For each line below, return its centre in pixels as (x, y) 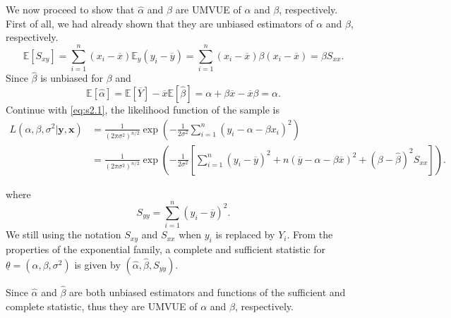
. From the (310, 234)
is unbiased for (72, 78)
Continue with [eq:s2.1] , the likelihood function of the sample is (143, 109)
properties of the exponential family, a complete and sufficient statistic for (166, 249)
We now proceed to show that (70, 10)
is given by (97, 264)
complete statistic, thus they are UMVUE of (102, 306)
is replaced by (245, 234)
